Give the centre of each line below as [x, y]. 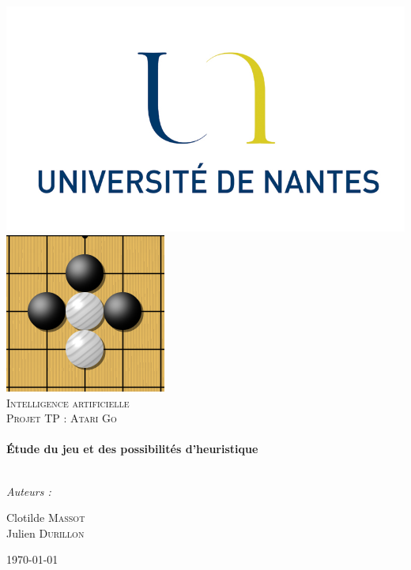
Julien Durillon [45, 532]
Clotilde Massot [46, 517]
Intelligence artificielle [68, 402]
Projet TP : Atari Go [62, 418]
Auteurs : [29, 491]
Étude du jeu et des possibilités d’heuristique [132, 449]
